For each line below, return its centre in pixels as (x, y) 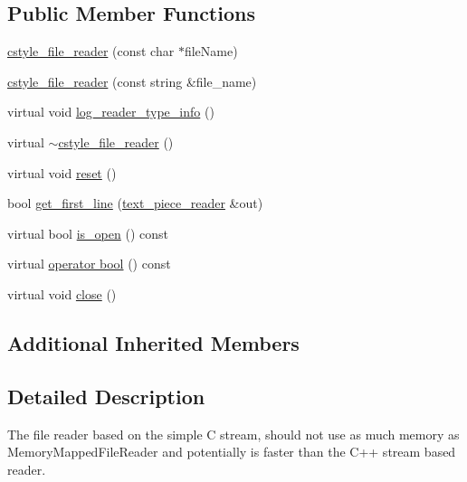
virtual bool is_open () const (88, 233)
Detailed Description (106, 396)
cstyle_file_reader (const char (91, 51)
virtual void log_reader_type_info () (111, 112)
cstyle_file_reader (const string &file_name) (132, 81)
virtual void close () (62, 293)
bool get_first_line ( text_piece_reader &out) (135, 203)
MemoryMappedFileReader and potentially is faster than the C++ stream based (232, 452)
